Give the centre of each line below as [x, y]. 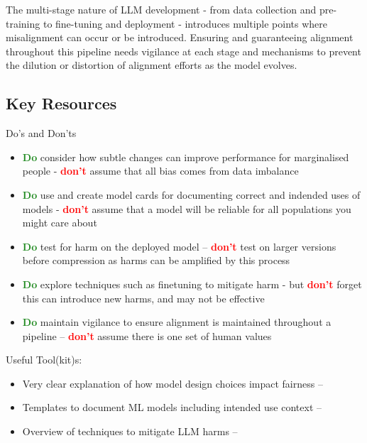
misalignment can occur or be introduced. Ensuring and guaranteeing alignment [180, 37]
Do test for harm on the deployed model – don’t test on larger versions [179, 246]
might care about [60, 223]
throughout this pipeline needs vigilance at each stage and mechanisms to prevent [183, 51]
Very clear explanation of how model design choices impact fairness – [172, 383]
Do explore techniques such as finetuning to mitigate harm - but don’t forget [192, 284]
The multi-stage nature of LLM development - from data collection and [161, 9]
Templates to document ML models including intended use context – [172, 407]
